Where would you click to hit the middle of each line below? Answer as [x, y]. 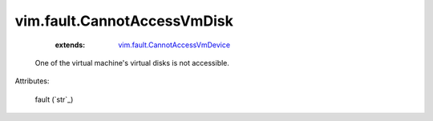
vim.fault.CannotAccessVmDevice [174, 45]
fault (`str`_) [54, 99]
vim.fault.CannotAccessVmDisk [124, 21]
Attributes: [32, 81]
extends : [70, 45]
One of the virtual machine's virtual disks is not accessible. [132, 63]
